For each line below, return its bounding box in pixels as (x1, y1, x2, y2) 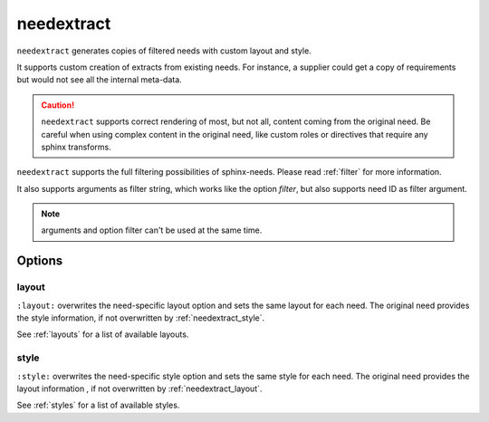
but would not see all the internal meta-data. (16, 74, 183, 85)
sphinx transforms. (41, 141, 112, 152)
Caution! (41, 100, 75, 110)
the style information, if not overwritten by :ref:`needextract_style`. (16, 312, 265, 323)
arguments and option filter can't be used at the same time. (41, 225, 263, 235)
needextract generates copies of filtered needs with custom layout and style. (16, 45, 312, 56)
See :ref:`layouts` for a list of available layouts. (16, 329, 189, 340)
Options (16, 254, 63, 269)
